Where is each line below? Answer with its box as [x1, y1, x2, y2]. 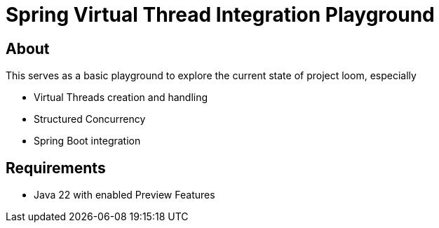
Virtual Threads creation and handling [34, 91, 208, 104]
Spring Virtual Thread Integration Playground [6, 3, 435, 27]
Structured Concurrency [34, 113, 146, 126]
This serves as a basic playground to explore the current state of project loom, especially [6, 69, 417, 82]
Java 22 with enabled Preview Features [34, 189, 215, 201]
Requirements [6, 159, 106, 177]
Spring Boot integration [34, 135, 141, 147]
